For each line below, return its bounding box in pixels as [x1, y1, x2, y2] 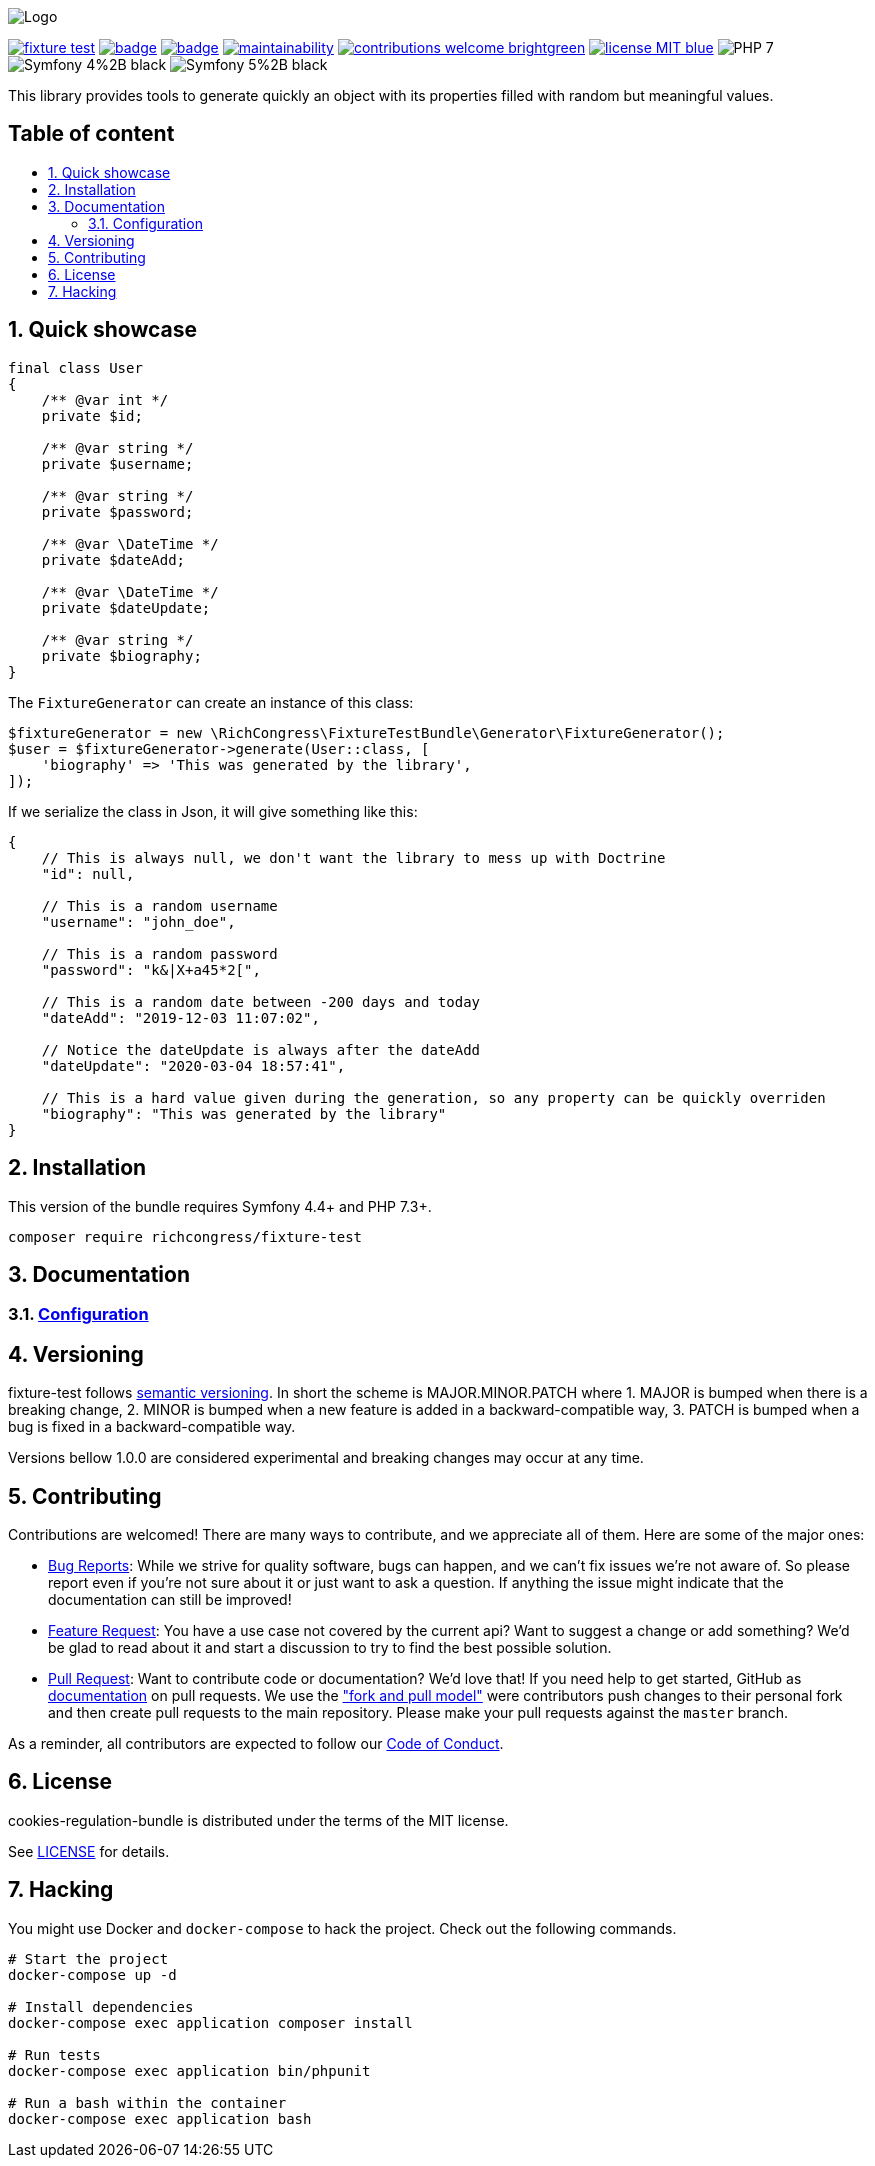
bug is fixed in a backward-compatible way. [8, 1418, 296, 1436]
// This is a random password [41, 945, 278, 962]
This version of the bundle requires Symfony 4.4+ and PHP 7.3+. [8, 1197, 432, 1215]
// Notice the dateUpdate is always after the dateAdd [41, 1041, 481, 1058]
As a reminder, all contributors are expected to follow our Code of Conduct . [8, 1735, 504, 1753]
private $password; [41, 503, 194, 520]
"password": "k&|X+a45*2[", [41, 961, 261, 978]
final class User [8, 359, 143, 376]
